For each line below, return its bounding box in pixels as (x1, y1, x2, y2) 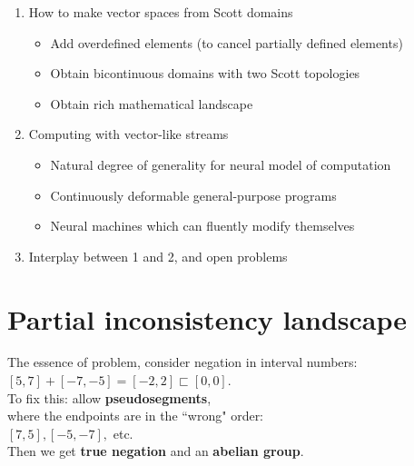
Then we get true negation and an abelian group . (7, 441, 304, 461)
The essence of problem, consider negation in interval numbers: (7, 352, 358, 372)
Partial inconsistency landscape (7, 300, 408, 337)
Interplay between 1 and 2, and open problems (28, 246, 288, 265)
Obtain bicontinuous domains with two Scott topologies (50, 64, 360, 83)
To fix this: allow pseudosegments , (7, 388, 212, 407)
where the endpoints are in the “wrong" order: (7, 406, 264, 425)
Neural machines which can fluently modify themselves (50, 216, 355, 235)
